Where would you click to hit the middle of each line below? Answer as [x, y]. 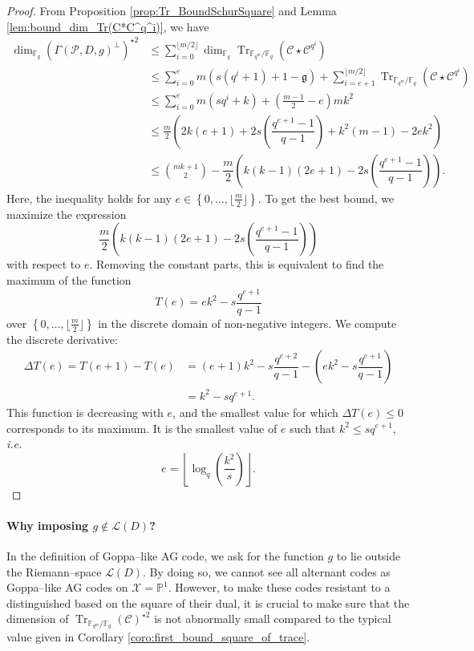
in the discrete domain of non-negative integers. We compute [247, 323]
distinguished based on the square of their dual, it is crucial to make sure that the [208, 602]
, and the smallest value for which [255, 412]
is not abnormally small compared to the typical [273, 619]
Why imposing [48, 525]
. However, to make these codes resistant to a [279, 587]
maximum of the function [69, 280]
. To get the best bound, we [326, 198]
